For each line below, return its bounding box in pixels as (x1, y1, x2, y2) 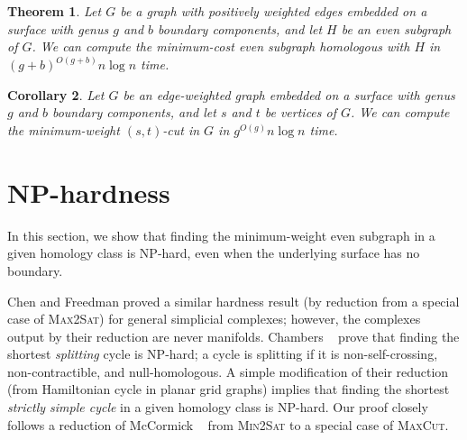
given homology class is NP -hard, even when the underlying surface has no (7, 243, 420, 262)
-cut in (162, 121, 200, 139)
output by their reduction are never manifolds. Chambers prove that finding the (7, 326, 460, 345)
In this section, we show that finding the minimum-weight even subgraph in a (7, 225, 435, 244)
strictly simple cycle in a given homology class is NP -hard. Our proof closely (7, 398, 428, 417)
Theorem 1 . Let (7, 2, 102, 20)
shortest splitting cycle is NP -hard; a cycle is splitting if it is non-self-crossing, (7, 344, 438, 363)
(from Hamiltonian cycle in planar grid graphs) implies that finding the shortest (7, 380, 450, 399)
